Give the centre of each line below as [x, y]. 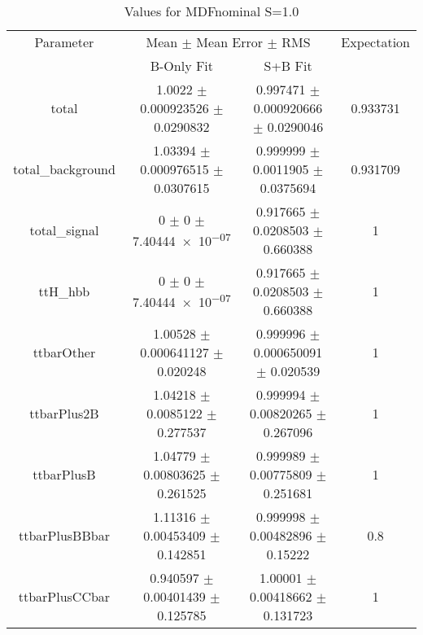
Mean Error [230, 42]
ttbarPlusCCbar [64, 596]
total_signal [64, 230]
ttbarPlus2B [64, 413]
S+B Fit [288, 66]
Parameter [64, 42]
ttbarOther [64, 352]
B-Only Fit [182, 66]
